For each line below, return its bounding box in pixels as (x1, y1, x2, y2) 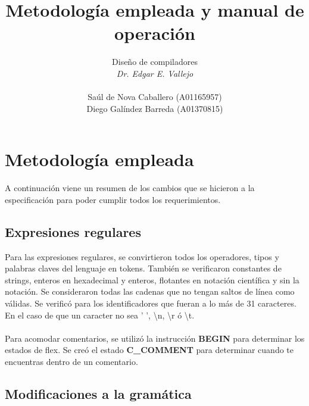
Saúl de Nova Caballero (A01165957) (88, 90, 222, 103)
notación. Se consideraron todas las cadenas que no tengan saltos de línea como (5, 285, 295, 298)
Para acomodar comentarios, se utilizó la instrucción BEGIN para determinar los (5, 332, 305, 344)
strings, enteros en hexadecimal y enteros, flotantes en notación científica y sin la (5, 273, 299, 286)
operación (114, 21, 195, 45)
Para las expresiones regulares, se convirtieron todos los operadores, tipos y (5, 250, 279, 263)
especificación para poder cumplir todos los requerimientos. (5, 193, 221, 205)
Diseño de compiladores (112, 55, 198, 68)
